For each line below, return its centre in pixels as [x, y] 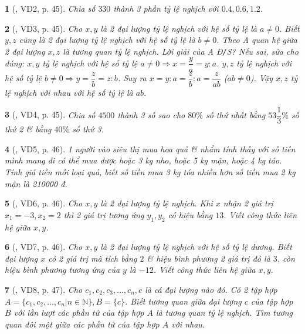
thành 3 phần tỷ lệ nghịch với [166, 8]
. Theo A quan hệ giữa [257, 40]
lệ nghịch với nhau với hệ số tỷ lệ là [69, 92]
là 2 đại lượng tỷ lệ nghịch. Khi [157, 203]
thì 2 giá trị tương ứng [104, 214]
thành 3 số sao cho [151, 114]
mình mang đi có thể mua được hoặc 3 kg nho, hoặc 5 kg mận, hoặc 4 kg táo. [143, 160]
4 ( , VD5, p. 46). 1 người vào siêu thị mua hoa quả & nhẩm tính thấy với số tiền [150, 148]
